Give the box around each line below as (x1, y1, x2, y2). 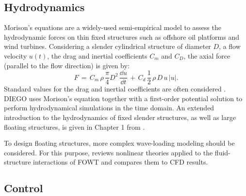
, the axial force (183, 50, 230, 60)
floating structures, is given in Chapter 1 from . (4, 121, 145, 132)
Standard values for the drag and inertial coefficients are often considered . (4, 84, 226, 94)
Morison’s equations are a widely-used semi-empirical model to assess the (4, 22, 221, 32)
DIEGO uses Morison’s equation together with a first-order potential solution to (4, 93, 243, 103)
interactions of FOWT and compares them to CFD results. (33, 157, 208, 167)
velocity (4, 50, 27, 60)
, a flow (219, 41, 241, 51)
